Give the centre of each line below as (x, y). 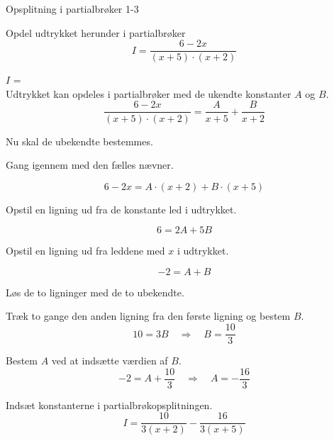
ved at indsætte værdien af (110, 361)
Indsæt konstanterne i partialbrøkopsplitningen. (109, 404)
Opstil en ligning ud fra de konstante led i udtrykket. (121, 209)
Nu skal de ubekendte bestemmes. (79, 141)
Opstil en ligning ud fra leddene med (85, 251)
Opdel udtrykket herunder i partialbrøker (96, 32)
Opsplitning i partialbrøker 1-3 (72, 9)
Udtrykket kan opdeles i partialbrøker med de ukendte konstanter (149, 93)
